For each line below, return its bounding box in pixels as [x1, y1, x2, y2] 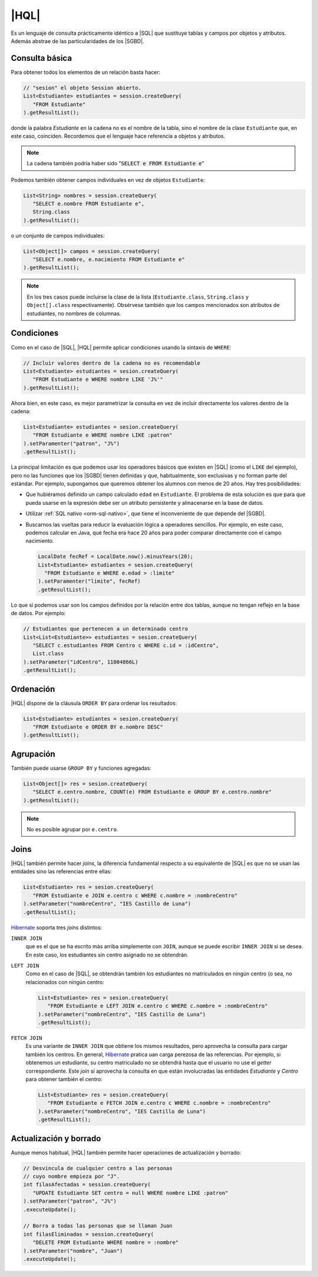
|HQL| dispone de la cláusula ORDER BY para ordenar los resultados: [11, 700, 177, 707]
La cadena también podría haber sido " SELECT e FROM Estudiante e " [26, 160, 204, 167]
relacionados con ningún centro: [25, 978, 104, 985]
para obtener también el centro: [25, 1075, 102, 1083]
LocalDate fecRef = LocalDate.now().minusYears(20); [38, 553, 194, 560]
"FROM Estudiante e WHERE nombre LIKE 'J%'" [32, 376, 163, 383]
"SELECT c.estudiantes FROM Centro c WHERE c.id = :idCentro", [32, 642, 219, 649]
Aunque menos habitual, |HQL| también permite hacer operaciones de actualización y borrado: [11, 1149, 241, 1156]
